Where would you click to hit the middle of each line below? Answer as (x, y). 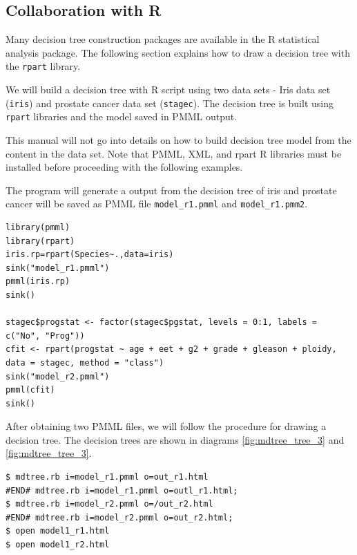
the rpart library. (43, 66)
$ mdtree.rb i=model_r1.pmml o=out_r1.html (107, 477)
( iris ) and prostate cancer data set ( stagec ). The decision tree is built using (170, 103)
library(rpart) (40, 241)
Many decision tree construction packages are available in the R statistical (163, 39)
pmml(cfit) (30, 390)
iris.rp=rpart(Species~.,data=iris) (90, 255)
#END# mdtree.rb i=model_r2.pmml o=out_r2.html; (119, 517)
